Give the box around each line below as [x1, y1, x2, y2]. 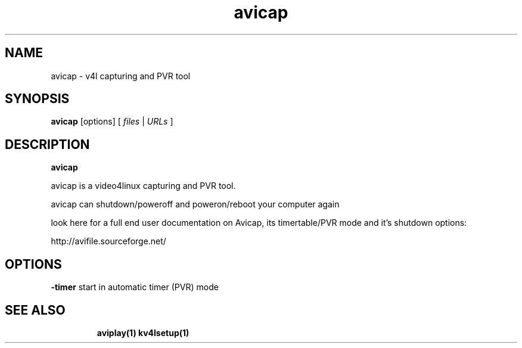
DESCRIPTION [5, 136, 90, 152]
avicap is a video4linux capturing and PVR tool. [51, 181, 236, 191]
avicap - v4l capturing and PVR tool [51, 70, 191, 81]
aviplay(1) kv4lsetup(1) [97, 327, 189, 338]
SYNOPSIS [5, 91, 70, 107]
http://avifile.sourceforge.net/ [51, 236, 166, 247]
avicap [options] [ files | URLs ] [51, 116, 173, 127]
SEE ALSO [5, 302, 66, 318]
